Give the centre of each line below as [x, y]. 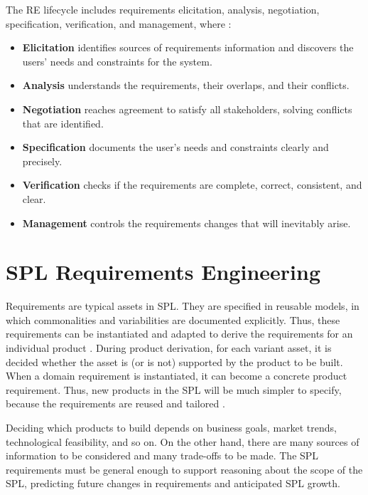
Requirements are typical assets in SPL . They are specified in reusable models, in [183, 306]
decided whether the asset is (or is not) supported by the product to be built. [174, 361]
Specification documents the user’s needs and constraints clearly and [175, 147]
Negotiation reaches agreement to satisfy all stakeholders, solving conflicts [187, 109]
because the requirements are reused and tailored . [115, 403]
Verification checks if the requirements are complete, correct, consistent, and [192, 185]
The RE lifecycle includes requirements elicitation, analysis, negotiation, [163, 9]
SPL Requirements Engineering [163, 272]
